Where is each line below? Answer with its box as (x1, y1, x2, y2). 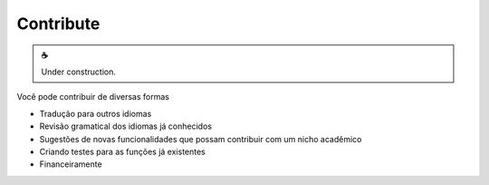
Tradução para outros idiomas (39, 108, 152, 119)
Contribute (16, 14, 101, 34)
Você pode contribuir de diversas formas (16, 92, 169, 102)
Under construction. (41, 66, 117, 77)
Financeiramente (39, 159, 103, 170)
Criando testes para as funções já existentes (39, 146, 206, 157)
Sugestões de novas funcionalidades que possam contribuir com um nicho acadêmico (39, 133, 362, 144)
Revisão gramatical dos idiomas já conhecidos (39, 121, 213, 131)
